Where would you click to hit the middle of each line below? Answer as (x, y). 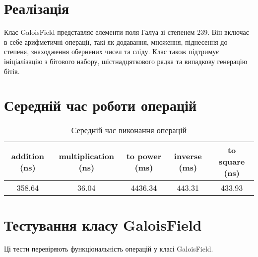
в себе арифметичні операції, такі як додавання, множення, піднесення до (116, 42)
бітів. (12, 71)
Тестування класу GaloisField (103, 225)
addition (28, 156)
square (232, 162)
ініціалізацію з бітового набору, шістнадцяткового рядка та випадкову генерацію (126, 61)
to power (144, 156)
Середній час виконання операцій (129, 130)
